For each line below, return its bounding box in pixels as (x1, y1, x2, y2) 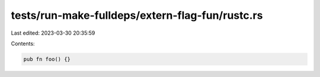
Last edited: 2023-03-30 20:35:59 (11, 29, 95, 36)
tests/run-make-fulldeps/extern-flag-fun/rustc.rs (11, 9, 263, 22)
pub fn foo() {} (23, 56, 71, 62)
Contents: (11, 40, 35, 47)
